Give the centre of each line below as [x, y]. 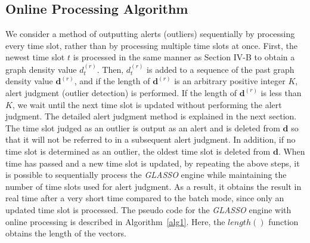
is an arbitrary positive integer [230, 81]
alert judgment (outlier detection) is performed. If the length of [121, 92]
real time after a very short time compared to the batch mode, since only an [145, 198]
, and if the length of [112, 81]
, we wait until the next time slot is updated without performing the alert [147, 104]
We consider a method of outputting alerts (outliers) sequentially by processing [150, 34]
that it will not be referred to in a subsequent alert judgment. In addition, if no [151, 139]
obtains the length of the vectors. [66, 233]
